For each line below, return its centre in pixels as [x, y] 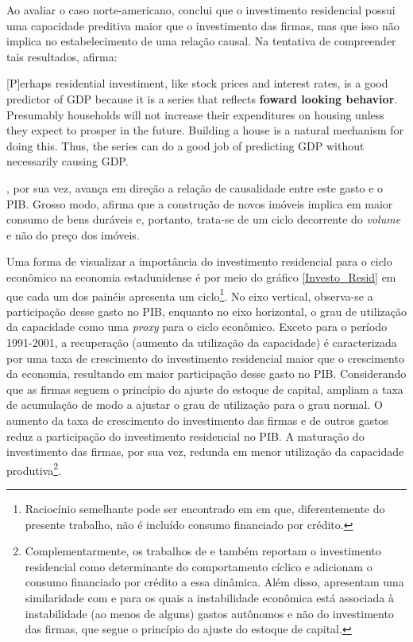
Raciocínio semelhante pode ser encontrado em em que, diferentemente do [205, 508]
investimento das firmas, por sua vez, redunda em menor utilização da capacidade [205, 451]
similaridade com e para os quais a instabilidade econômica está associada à [209, 597]
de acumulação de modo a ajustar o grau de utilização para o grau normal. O [195, 405]
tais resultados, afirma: [62, 56]
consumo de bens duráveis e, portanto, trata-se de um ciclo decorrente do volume [204, 219]
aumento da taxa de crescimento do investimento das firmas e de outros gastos [197, 420]
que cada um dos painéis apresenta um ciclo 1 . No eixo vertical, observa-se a [190, 294]
